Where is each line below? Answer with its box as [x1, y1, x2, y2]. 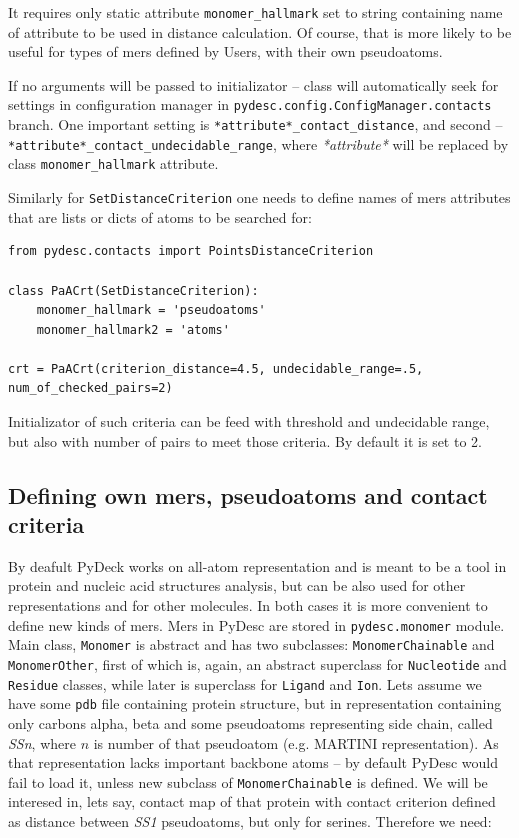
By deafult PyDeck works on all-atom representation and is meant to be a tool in [8, 555, 507, 576]
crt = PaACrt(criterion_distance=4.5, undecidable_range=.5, [8, 361, 424, 376]
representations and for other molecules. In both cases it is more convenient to [8, 595, 488, 616]
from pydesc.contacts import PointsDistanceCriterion [8, 244, 374, 259]
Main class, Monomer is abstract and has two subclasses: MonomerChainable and [8, 634, 495, 655]
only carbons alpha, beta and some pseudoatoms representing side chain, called [8, 712, 493, 733]
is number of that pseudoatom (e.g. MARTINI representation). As [93, 732, 499, 753]
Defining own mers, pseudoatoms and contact [8, 479, 488, 510]
